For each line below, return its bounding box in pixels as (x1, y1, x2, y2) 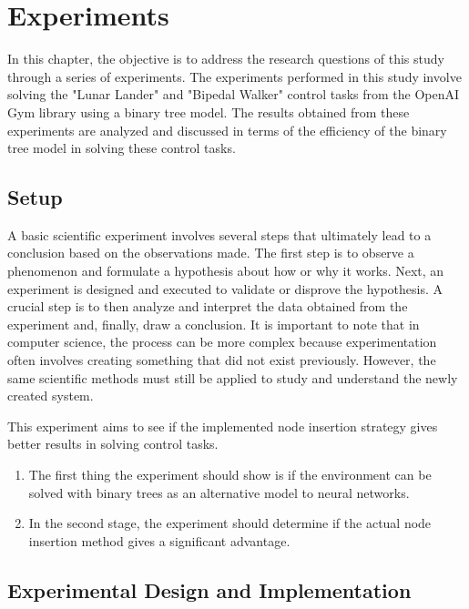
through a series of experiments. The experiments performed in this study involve (7, 66, 462, 86)
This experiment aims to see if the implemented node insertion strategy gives (7, 416, 438, 435)
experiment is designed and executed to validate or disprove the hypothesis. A (7, 279, 444, 298)
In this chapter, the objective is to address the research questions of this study (7, 49, 444, 68)
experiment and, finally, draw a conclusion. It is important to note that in (7, 314, 420, 333)
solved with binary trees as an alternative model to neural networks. (28, 482, 410, 502)
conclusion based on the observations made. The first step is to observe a (7, 243, 414, 262)
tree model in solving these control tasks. (7, 138, 236, 157)
